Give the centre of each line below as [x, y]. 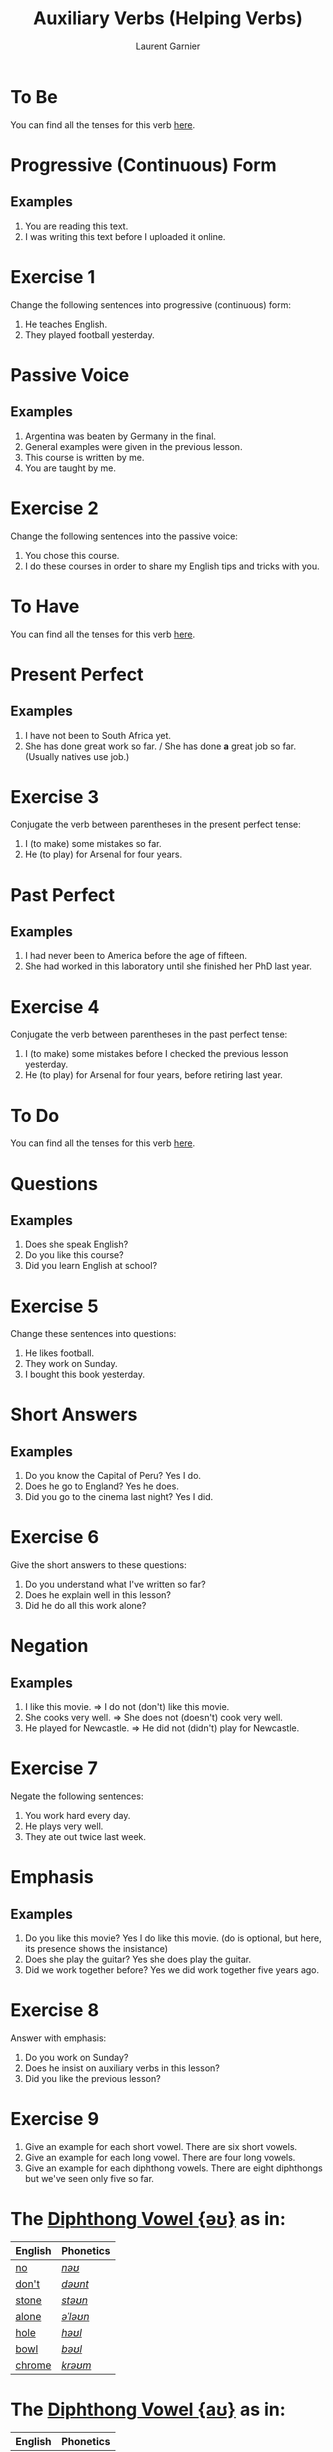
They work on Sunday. [71, 1364]
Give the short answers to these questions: [98, 1565]
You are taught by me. [70, 468]
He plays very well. [64, 1826]
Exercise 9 [55, 2119]
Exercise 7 [54, 1768]
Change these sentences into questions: [93, 1334]
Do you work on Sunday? [76, 2058]
